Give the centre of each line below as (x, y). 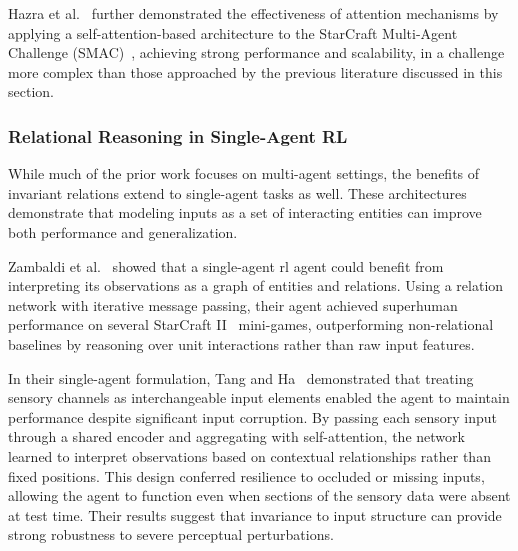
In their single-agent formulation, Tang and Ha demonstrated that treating (241, 377)
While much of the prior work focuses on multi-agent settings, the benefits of (244, 173)
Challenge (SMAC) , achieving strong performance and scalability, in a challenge (256, 52)
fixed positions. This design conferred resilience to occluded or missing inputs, (246, 475)
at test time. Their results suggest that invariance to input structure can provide (255, 514)
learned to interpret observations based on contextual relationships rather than (249, 455)
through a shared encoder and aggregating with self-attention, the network (236, 436)
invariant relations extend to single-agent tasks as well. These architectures (237, 192)
